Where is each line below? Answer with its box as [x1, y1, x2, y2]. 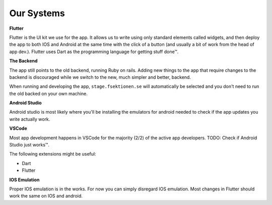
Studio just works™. [9, 142, 50, 148]
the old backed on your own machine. [9, 90, 88, 96]
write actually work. [9, 116, 50, 122]
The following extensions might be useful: [9, 151, 96, 157]
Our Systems [9, 8, 65, 19]
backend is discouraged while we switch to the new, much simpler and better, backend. [9, 74, 191, 80]
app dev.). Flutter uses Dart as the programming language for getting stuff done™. [9, 48, 179, 55]
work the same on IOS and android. [9, 193, 83, 199]
